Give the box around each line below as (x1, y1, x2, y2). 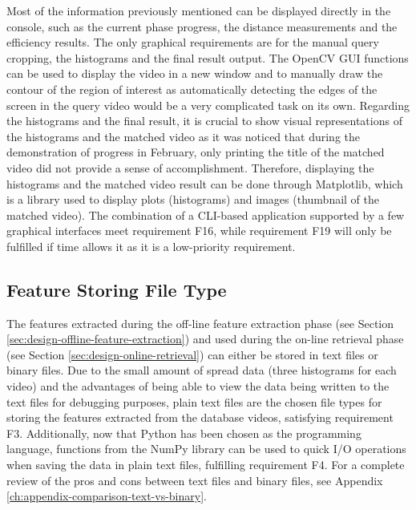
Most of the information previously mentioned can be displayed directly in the (6, 2, 391, 18)
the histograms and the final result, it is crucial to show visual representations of (6, 112, 402, 129)
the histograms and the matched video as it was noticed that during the (6, 127, 360, 144)
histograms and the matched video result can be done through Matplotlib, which (6, 175, 403, 192)
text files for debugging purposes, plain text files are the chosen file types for (6, 393, 382, 410)
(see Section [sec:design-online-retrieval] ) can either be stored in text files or (6, 346, 378, 362)
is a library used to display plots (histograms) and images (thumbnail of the (6, 191, 380, 208)
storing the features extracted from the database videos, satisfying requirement (6, 409, 394, 426)
